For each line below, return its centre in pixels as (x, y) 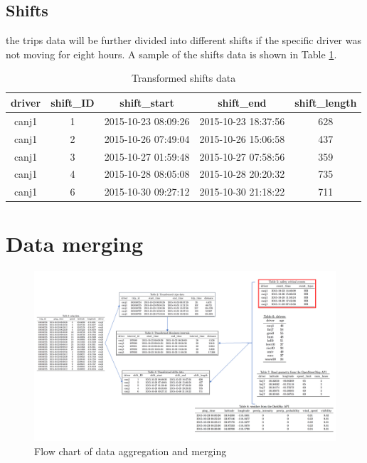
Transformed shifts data (184, 78)
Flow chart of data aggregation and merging (131, 451)
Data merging (75, 244)
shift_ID (73, 102)
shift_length (326, 102)
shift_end (242, 102)
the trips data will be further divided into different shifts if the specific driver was (183, 40)
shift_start (147, 102)
